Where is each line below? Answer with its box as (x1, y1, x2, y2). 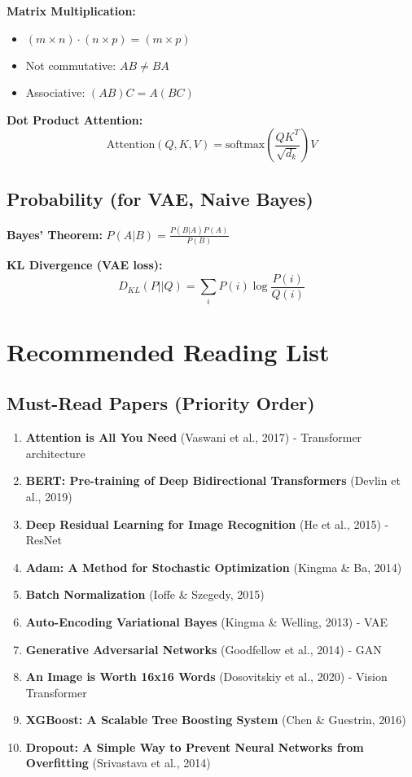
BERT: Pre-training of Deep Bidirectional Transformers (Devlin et (25, 472, 401, 489)
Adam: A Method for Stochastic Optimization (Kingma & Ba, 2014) (25, 558, 402, 575)
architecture (25, 444, 85, 461)
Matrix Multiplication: (7, 2, 136, 19)
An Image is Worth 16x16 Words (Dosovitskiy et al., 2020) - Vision (25, 668, 388, 685)
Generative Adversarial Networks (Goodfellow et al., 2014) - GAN (25, 640, 382, 657)
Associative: (25, 84, 85, 101)
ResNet (25, 531, 62, 548)
